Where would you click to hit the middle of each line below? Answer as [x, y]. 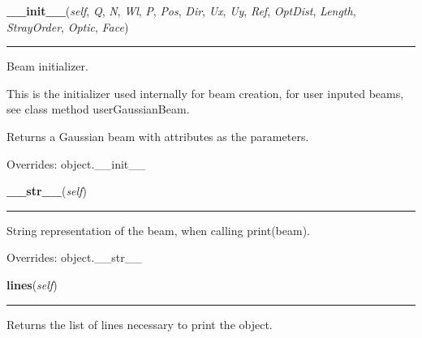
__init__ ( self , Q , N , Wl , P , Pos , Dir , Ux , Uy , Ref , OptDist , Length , [181, 11]
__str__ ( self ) [47, 191]
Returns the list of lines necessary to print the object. [140, 324]
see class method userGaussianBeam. [98, 109]
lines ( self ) [32, 284]
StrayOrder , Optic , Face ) [68, 26]
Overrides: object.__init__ [76, 163]
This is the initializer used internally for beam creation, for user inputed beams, [205, 93]
